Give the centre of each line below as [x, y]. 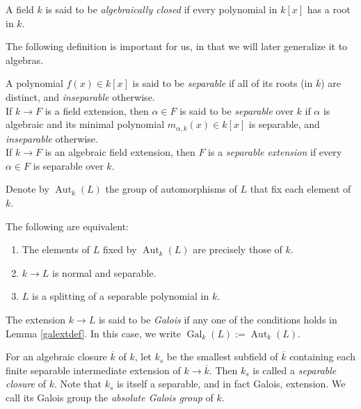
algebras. [24, 59]
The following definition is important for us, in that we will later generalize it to [177, 46]
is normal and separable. [104, 272]
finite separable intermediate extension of [93, 370]
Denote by [27, 189]
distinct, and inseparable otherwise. [80, 96]
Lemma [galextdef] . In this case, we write [93, 333]
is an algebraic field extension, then [120, 152]
